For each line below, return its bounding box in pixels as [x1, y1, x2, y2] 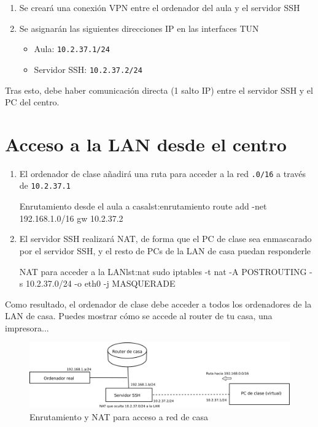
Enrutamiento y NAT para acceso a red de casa [29, 410, 208, 423]
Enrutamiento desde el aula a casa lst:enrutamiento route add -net [19, 200, 267, 213]
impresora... [5, 321, 49, 334]
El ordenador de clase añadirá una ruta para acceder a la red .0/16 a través [19, 167, 306, 179]
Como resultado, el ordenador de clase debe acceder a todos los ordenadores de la [5, 297, 312, 310]
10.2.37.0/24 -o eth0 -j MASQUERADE [25, 277, 176, 290]
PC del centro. [5, 96, 60, 108]
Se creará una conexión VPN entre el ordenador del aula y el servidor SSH [19, 1, 300, 13]
